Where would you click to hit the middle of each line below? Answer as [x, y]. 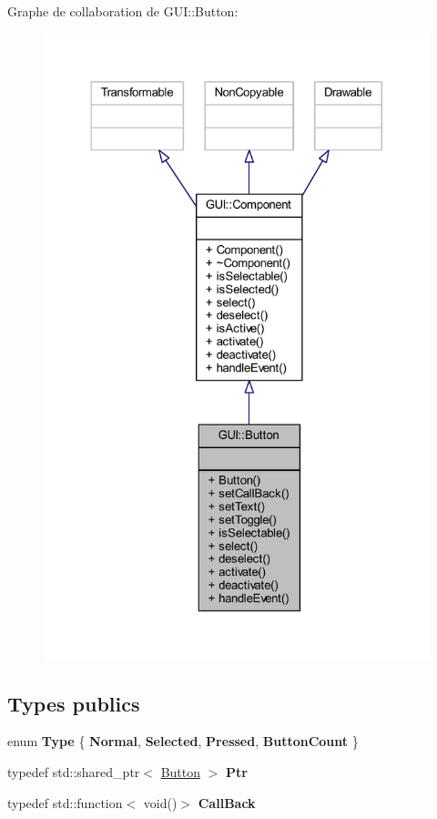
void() [160, 802]
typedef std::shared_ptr [74, 771]
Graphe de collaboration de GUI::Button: [123, 11]
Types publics [74, 703]
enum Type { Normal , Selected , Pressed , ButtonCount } [183, 741]
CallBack [227, 802]
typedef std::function [65, 802]
